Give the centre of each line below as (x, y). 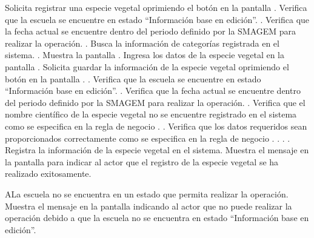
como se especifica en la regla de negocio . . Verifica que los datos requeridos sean (156, 126)
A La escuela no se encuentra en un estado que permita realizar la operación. (147, 193)
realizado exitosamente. (48, 174)
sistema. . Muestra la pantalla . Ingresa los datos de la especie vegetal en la (145, 55)
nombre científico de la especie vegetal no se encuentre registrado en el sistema (151, 114)
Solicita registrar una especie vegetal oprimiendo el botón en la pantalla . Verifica (156, 7)
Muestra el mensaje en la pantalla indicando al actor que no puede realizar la (149, 206)
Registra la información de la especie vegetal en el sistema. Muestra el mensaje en (157, 150)
